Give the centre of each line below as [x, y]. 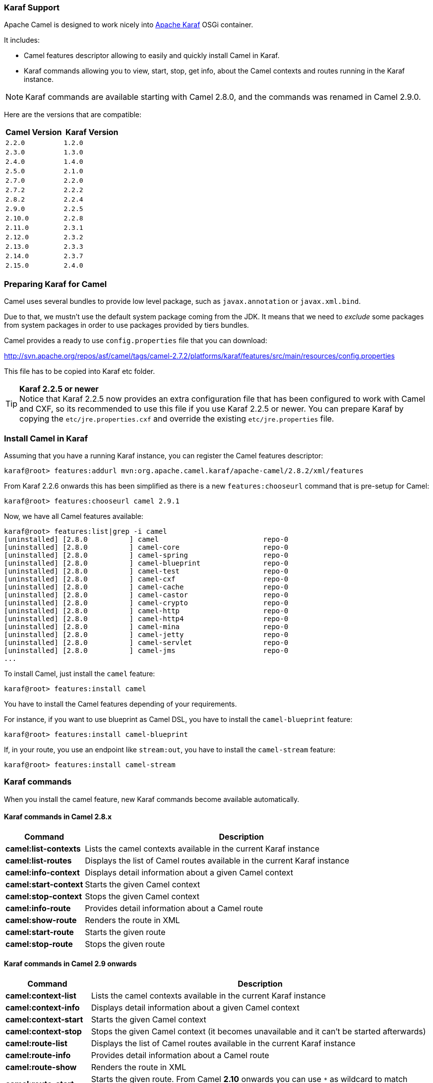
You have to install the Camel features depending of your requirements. [121, 704]
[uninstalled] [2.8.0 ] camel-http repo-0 [146, 611]
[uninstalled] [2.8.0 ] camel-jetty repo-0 [146, 634]
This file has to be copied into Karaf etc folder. [80, 371]
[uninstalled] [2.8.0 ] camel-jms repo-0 [146, 650]
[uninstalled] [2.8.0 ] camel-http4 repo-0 [146, 618]
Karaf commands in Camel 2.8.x [58, 817]
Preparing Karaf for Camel [56, 284]
